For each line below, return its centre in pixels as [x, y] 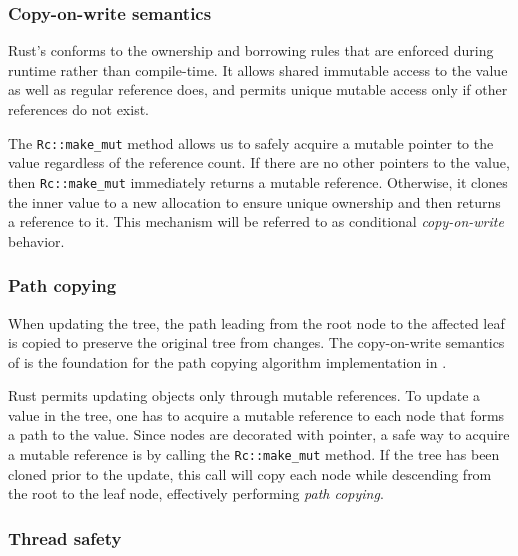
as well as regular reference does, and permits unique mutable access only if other [258, 89]
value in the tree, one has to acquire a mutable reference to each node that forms [256, 414]
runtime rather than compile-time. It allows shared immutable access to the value [258, 69]
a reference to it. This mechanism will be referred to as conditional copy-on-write [256, 221]
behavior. [36, 240]
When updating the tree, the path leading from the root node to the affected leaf [256, 322]
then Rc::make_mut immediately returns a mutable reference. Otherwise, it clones [258, 181]
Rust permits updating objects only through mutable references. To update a [244, 395]
